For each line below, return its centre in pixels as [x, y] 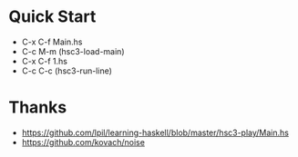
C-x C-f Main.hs [52, 42]
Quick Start [52, 17]
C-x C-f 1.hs [44, 61]
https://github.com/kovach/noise [83, 142]
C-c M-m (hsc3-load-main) [73, 51]
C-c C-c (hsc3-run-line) [67, 71]
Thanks [38, 108]
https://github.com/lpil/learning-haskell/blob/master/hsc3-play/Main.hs [155, 132]
